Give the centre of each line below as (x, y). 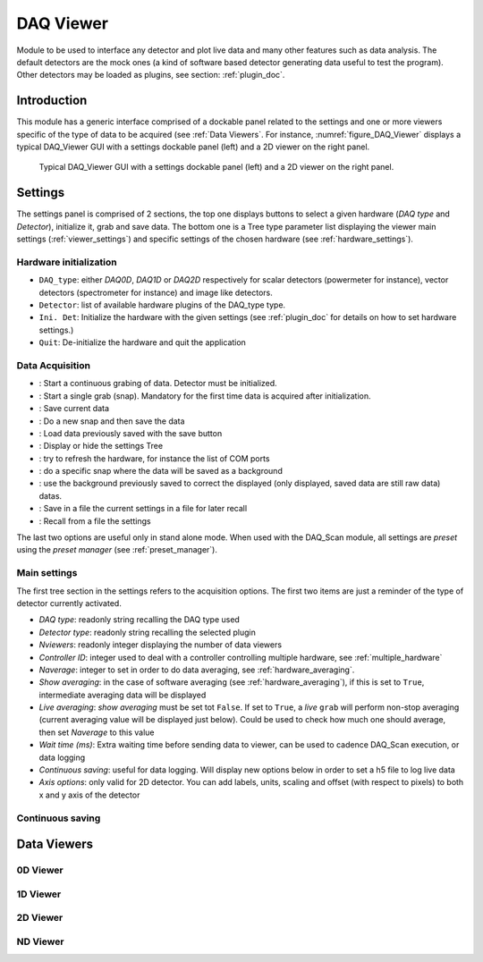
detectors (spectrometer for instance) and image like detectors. (156, 292)
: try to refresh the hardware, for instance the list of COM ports (154, 458)
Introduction (52, 101)
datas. (51, 495)
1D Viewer (39, 894)
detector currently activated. (69, 603)
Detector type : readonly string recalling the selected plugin (148, 632)
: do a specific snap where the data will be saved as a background (161, 471)
